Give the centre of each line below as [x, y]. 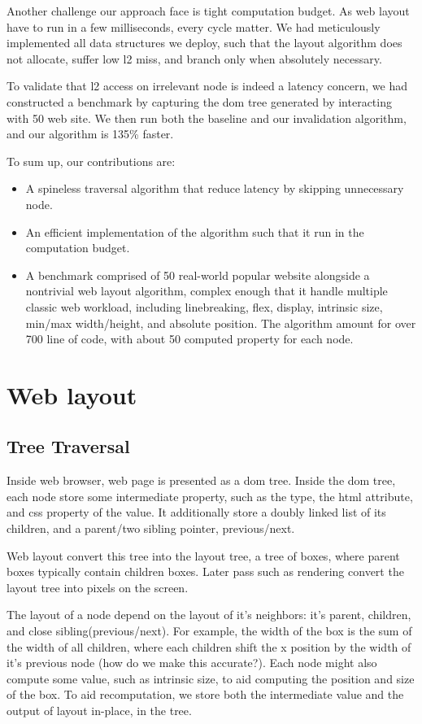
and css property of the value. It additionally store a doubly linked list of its [196, 512]
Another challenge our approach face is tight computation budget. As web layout [208, 11]
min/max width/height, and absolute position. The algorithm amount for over [221, 323]
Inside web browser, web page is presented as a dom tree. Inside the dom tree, [201, 480]
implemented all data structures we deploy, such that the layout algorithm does [204, 43]
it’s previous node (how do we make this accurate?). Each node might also [192, 663]
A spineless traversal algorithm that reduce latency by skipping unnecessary [215, 188]
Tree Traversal [68, 446]
